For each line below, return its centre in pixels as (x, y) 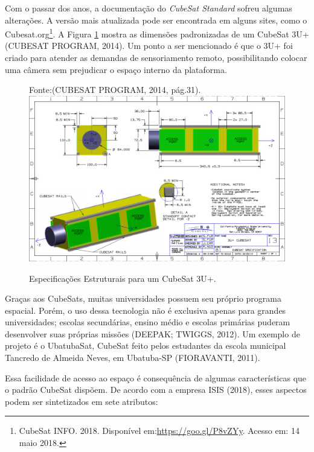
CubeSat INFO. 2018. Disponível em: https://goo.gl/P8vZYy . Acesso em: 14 (159, 431)
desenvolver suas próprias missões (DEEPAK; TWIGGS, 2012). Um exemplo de (152, 333)
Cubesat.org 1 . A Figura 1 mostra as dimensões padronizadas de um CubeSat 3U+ (157, 33)
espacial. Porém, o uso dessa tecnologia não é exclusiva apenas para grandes (146, 310)
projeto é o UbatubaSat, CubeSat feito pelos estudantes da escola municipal (146, 345)
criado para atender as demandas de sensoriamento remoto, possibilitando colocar (156, 58)
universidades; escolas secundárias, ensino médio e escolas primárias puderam (148, 322)
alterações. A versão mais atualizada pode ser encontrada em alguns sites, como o (156, 20)
